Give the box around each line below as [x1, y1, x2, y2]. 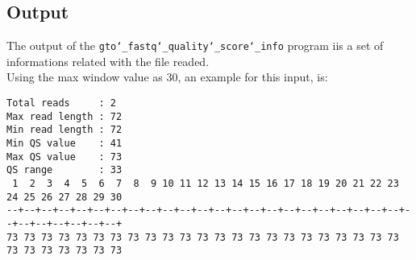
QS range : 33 [6, 164, 123, 176]
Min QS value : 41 [6, 138, 123, 150]
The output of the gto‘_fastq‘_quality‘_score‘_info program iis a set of [6, 37, 384, 54]
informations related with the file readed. [6, 52, 210, 69]
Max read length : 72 [6, 110, 123, 122]
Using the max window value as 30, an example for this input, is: [6, 68, 328, 85]
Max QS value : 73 [6, 151, 123, 163]
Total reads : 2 [6, 97, 117, 109]
